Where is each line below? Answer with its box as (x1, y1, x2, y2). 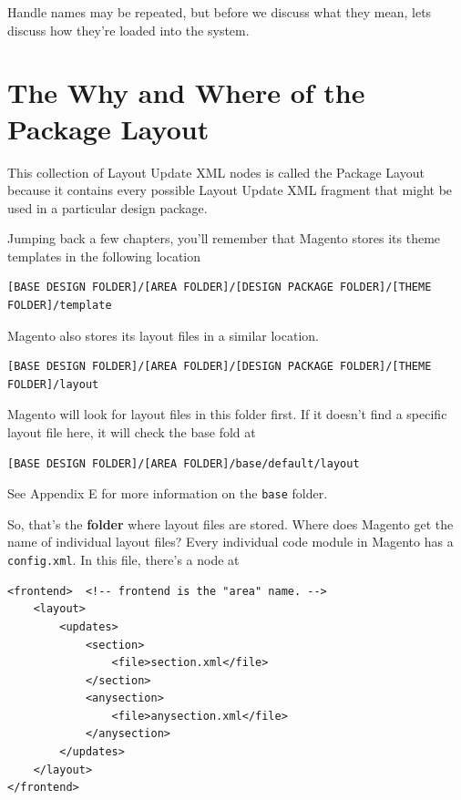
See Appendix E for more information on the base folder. (7, 484, 328, 503)
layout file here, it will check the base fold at (7, 423, 256, 442)
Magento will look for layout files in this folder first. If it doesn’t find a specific (7, 405, 447, 424)
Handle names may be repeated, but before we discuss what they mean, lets (7, 3, 432, 21)
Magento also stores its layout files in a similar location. (7, 325, 319, 344)
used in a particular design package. (7, 198, 208, 217)
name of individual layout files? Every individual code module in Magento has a (7, 532, 454, 551)
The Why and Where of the (7, 74, 365, 111)
